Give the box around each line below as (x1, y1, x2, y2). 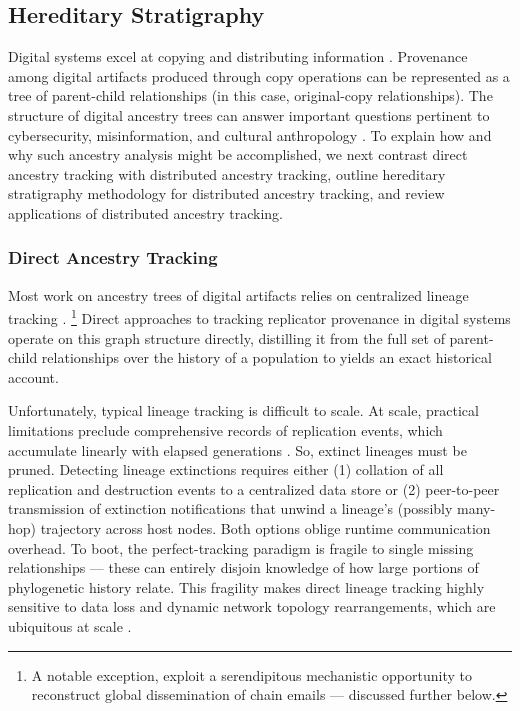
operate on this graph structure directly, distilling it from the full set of (8, 327, 445, 348)
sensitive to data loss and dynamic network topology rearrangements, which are (8, 596, 496, 617)
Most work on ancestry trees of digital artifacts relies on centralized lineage (8, 284, 469, 305)
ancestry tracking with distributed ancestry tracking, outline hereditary (8, 163, 446, 184)
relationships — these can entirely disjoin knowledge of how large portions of (8, 557, 479, 578)
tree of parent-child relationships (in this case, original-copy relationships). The (8, 85, 493, 106)
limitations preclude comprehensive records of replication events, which (8, 419, 443, 440)
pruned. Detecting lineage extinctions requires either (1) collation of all (8, 459, 444, 480)
